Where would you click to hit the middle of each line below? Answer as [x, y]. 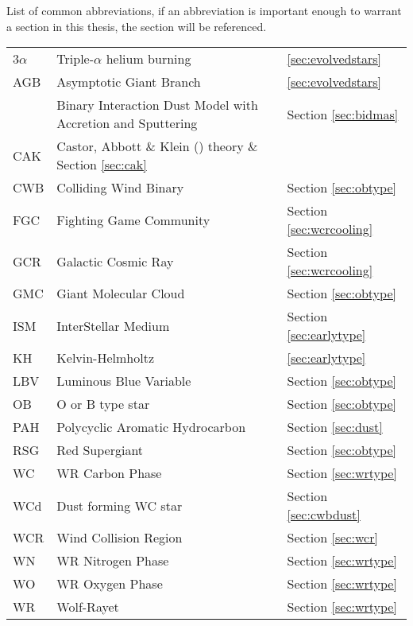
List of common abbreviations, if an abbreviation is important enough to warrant [204, 10]
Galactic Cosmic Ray [115, 261]
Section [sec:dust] [335, 427]
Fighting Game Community [133, 220]
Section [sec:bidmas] [343, 114]
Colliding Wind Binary [120, 188]
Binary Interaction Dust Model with [157, 105]
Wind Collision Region [120, 538]
